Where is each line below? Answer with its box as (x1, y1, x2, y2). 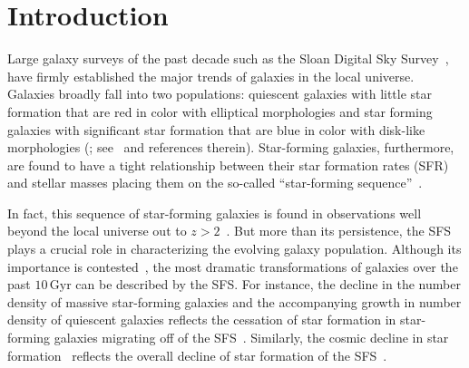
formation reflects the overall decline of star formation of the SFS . (7, 345, 387, 364)
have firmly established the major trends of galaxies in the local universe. (7, 66, 415, 85)
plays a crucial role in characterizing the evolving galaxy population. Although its (7, 239, 462, 258)
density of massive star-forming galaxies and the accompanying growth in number (7, 292, 462, 311)
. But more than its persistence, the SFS (226, 221, 452, 240)
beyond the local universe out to (7, 221, 187, 240)
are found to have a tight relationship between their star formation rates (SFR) (7, 155, 449, 174)
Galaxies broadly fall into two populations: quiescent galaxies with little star (7, 84, 433, 103)
